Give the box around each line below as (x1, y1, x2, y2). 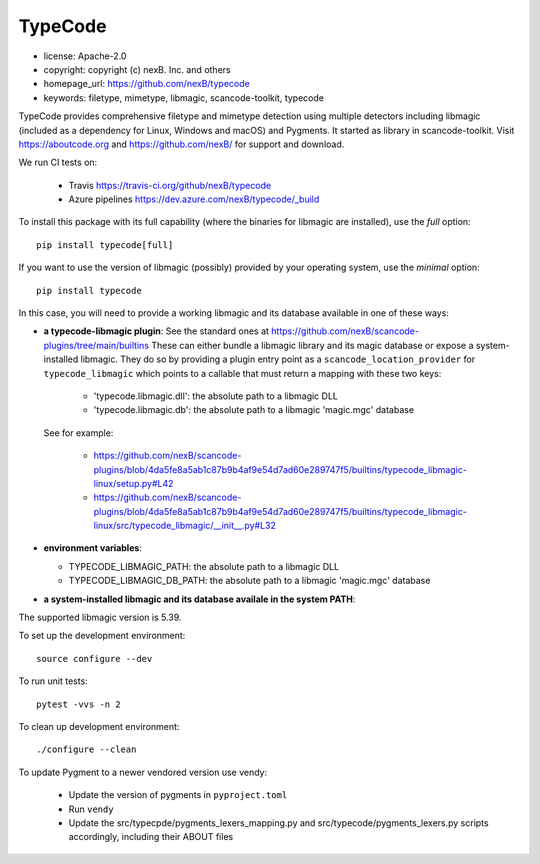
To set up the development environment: (18, 630, 186, 642)
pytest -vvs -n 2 (36, 698, 121, 710)
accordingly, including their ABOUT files (68, 831, 234, 843)
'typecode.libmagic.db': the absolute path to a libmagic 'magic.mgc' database (93, 404, 415, 416)
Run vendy (68, 803, 114, 815)
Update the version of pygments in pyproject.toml (68, 789, 288, 801)
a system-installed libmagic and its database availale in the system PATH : (43, 593, 356, 605)
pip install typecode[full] (36, 239, 174, 250)
